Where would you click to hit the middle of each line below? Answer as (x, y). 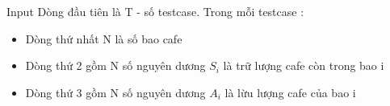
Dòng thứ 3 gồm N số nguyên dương (115, 92)
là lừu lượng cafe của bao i (290, 92)
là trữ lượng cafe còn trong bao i (304, 65)
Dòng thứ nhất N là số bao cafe (104, 38)
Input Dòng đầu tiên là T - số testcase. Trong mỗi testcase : (155, 11)
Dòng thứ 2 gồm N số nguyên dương (115, 65)
